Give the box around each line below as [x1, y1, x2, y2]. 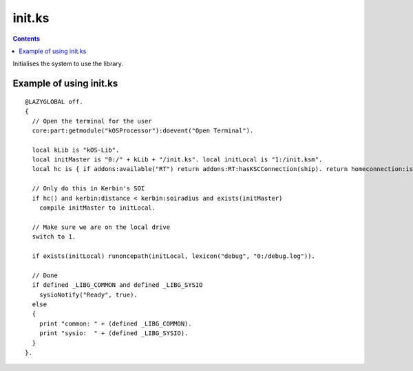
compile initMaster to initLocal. [39, 204, 156, 212]
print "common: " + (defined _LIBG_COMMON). [39, 319, 192, 328]
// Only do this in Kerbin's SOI [32, 185, 145, 192]
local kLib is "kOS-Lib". [32, 146, 120, 154]
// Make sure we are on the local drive [32, 223, 171, 231]
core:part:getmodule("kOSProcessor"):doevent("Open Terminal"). [32, 126, 254, 134]
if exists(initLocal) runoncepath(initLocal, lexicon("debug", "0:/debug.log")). [32, 252, 316, 260]
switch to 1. [32, 233, 76, 241]
